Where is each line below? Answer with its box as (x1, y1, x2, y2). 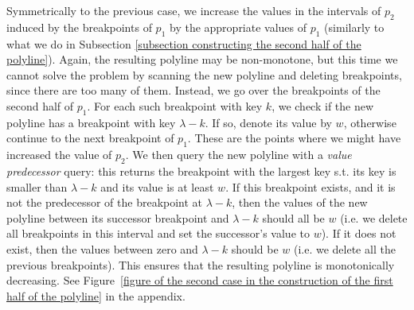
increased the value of (6, 146, 112, 163)
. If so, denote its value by (205, 114, 332, 130)
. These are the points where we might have (187, 130, 401, 146)
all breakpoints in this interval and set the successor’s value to (6, 225, 310, 242)
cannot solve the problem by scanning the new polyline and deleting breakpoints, (6, 66, 402, 83)
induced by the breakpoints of (6, 18, 152, 35)
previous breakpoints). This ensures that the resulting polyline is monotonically (6, 256, 395, 273)
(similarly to (324, 18, 385, 35)
